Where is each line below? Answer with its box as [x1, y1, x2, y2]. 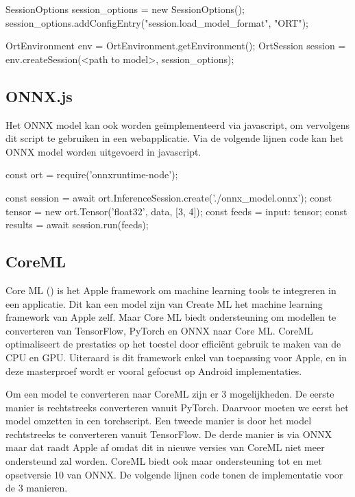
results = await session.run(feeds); [5, 217, 149, 232]
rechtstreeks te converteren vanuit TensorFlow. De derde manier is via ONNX [5, 426, 332, 441]
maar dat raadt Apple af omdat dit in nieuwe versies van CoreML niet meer [5, 440, 325, 454]
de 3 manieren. [5, 481, 68, 495]
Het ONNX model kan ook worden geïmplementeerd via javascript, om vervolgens [5, 117, 350, 132]
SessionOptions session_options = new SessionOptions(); [5, 2, 245, 16]
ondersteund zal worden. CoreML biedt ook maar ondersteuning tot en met [5, 454, 322, 468]
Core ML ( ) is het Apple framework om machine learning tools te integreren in [5, 282, 336, 297]
